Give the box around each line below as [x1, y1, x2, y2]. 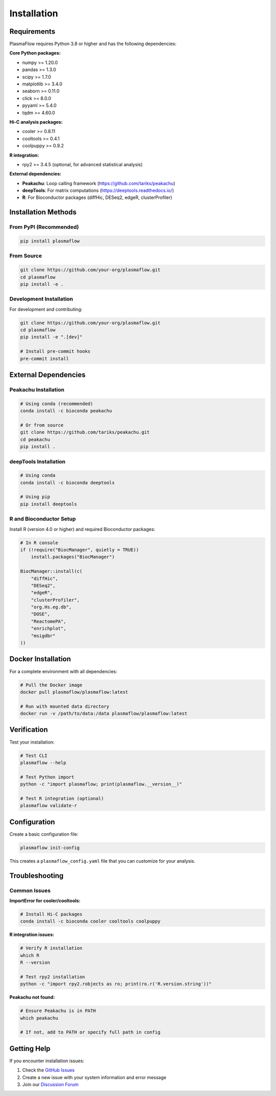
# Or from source [20, 422, 64, 428]
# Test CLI [20, 752, 48, 758]
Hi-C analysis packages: [9, 119, 63, 125]
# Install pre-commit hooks [20, 348, 90, 354]
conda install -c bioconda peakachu [20, 408, 112, 414]
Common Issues [9, 887, 51, 894]
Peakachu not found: [9, 994, 55, 1000]
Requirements [9, 27, 56, 36]
